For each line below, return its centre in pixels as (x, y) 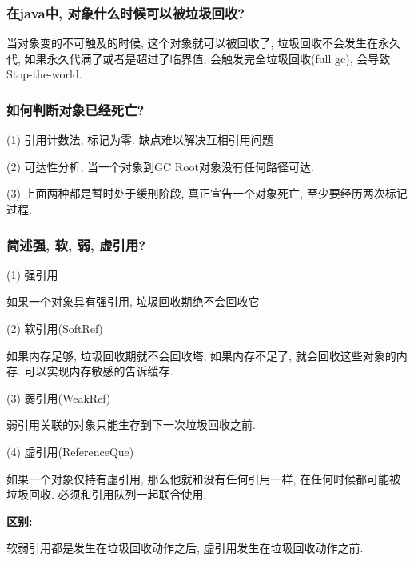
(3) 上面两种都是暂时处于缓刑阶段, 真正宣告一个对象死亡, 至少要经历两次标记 (207, 193)
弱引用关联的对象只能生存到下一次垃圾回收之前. (131, 425)
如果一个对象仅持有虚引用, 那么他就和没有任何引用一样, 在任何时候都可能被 (204, 478)
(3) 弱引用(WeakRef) (59, 397)
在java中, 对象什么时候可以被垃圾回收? (126, 12)
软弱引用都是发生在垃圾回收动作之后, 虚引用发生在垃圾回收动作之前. (185, 548)
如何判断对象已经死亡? (76, 109)
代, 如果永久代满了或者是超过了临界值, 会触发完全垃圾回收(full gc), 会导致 (199, 58)
